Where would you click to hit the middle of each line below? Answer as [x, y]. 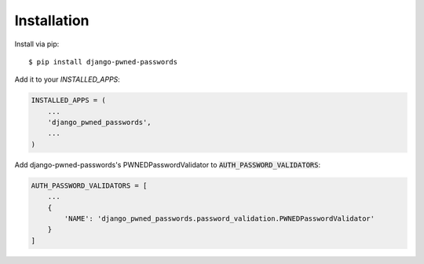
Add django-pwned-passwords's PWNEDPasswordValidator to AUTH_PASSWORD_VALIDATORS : [168, 164]
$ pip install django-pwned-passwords [103, 62]
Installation [52, 20]
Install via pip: [37, 44]
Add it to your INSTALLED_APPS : [68, 79]
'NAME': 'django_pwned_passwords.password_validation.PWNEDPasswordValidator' [219, 219]
